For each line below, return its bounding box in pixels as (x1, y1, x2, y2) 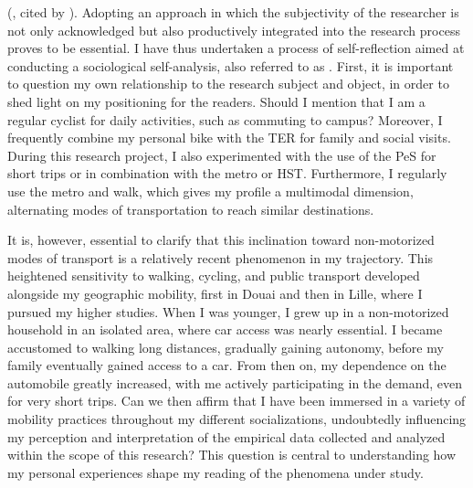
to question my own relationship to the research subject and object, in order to (7, 74, 449, 93)
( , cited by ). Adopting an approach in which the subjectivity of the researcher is (7, 3, 459, 21)
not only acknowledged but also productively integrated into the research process (7, 20, 460, 39)
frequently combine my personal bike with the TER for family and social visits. (7, 128, 451, 147)
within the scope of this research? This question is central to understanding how (7, 445, 457, 464)
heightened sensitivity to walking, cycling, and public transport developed (7, 266, 420, 285)
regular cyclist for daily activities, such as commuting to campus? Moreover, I (7, 110, 443, 129)
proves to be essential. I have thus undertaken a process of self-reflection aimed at (7, 38, 465, 58)
